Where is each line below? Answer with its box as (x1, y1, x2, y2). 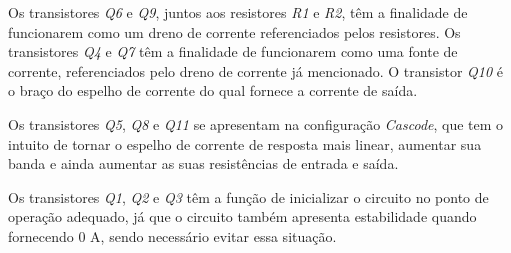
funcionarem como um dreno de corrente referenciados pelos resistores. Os (8, 21, 461, 42)
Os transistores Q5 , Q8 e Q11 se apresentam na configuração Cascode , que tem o (8, 113, 504, 134)
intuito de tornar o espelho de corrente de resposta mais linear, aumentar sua (8, 133, 482, 154)
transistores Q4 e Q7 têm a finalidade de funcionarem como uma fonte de (8, 41, 458, 62)
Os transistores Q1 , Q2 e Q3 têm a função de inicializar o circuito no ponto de (8, 186, 489, 207)
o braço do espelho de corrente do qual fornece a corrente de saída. (8, 80, 418, 101)
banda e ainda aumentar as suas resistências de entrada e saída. (8, 153, 399, 174)
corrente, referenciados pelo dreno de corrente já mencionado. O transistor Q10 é (8, 60, 504, 81)
